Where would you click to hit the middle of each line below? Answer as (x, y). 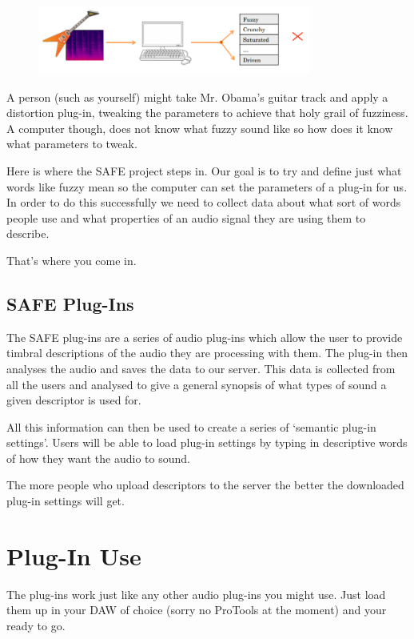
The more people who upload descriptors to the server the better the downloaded (205, 485)
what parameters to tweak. (72, 144)
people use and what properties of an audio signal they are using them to (186, 217)
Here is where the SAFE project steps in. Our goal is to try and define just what (204, 170)
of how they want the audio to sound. (98, 458)
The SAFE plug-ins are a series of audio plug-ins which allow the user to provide (205, 337)
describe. (28, 233)
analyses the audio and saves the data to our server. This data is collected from (201, 368)
